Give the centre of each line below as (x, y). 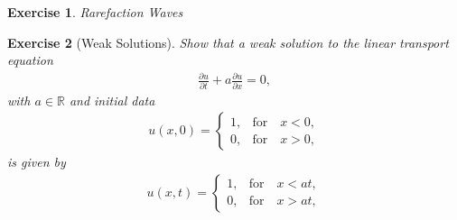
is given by (37, 162)
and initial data (112, 100)
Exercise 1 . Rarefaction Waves (95, 12)
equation (30, 60)
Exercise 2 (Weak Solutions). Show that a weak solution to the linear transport (228, 42)
